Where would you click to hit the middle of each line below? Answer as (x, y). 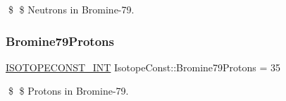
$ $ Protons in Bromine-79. (68, 91)
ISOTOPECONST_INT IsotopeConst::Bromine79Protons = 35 (143, 67)
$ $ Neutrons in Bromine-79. (71, 9)
